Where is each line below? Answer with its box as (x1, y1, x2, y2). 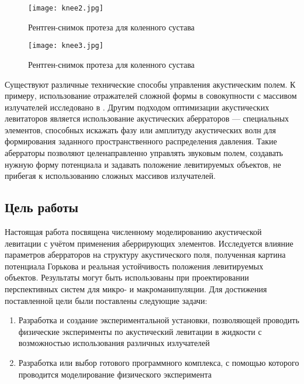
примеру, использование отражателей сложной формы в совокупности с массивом (5, 89, 297, 102)
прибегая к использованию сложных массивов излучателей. (5, 169, 216, 182)
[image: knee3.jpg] (28, 41, 103, 50)
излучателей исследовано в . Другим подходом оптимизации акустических (5, 101, 270, 113)
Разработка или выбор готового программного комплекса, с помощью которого (18, 356, 299, 368)
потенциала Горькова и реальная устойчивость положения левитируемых (5, 260, 264, 272)
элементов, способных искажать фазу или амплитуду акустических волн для (5, 123, 276, 136)
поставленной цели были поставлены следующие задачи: (5, 294, 208, 306)
